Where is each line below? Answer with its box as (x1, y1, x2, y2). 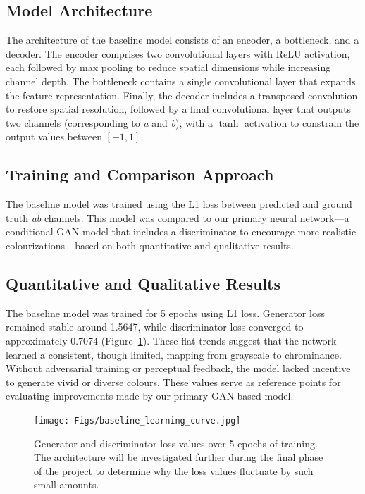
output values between (6, 129, 102, 144)
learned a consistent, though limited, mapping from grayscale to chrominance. (6, 347, 342, 362)
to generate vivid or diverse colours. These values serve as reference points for (6, 374, 341, 389)
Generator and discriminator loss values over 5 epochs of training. (34, 436, 318, 450)
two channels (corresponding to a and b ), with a (6, 115, 213, 130)
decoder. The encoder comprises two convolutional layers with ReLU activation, (6, 46, 350, 61)
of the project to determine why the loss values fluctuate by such (34, 463, 314, 478)
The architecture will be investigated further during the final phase (34, 450, 323, 464)
